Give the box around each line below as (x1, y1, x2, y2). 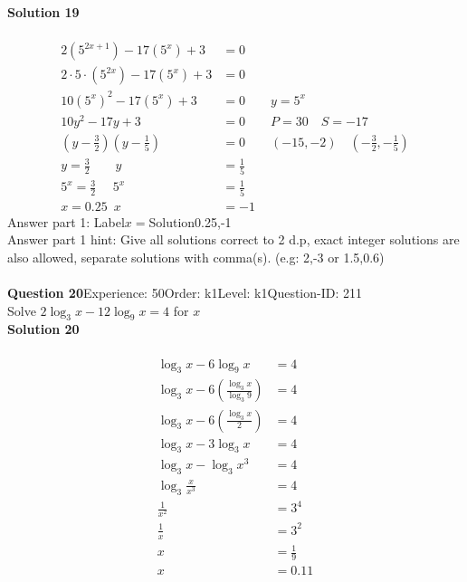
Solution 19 (7, 3, 80, 21)
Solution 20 (7, 320, 80, 339)
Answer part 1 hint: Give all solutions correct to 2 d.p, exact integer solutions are (7, 230, 460, 249)
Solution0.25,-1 (148, 212, 232, 231)
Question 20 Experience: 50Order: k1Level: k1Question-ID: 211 (7, 283, 362, 302)
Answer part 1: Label (7, 212, 125, 231)
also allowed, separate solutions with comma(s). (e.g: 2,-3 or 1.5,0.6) (7, 247, 385, 266)
